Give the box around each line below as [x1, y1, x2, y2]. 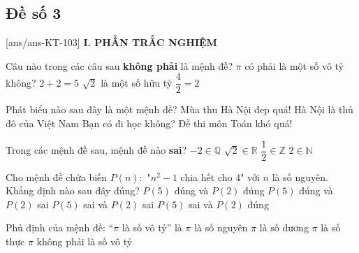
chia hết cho [180, 169, 233, 184]
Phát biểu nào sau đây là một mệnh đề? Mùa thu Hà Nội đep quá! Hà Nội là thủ [6, 102, 353, 117]
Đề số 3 [6, 2, 61, 24]
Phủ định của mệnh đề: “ [6, 220, 114, 235]
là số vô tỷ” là [122, 220, 182, 235]
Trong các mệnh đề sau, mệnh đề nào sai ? [6, 143, 187, 157]
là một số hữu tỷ [101, 75, 173, 89]
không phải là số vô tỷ [36, 234, 133, 249]
